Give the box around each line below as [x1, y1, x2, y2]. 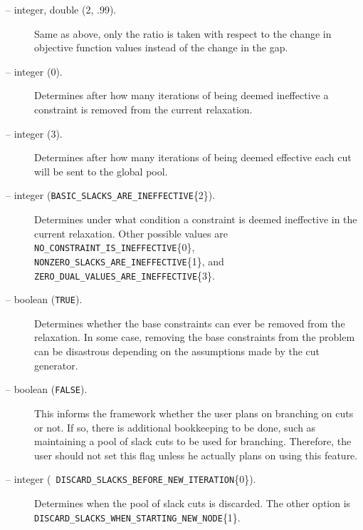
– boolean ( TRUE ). [6, 292, 83, 307]
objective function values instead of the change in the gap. [34, 40, 288, 55]
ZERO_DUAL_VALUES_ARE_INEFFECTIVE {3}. [34, 267, 215, 282]
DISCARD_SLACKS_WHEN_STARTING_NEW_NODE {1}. [34, 509, 241, 524]
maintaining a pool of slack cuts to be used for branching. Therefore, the [34, 434, 352, 449]
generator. [34, 357, 78, 372]
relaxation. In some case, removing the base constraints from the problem [34, 330, 355, 345]
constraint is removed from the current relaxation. [34, 101, 253, 116]
